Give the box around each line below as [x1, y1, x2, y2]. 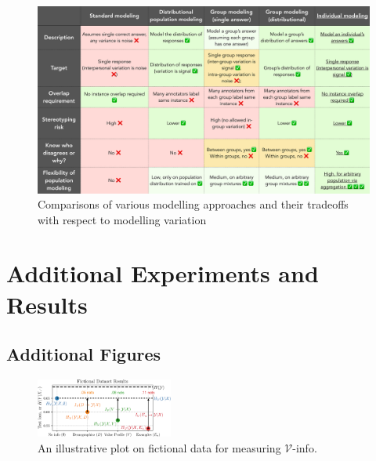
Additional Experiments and [6, 257, 319, 289]
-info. [292, 439, 317, 456]
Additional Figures [6, 342, 161, 366]
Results [6, 288, 88, 320]
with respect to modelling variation [38, 211, 207, 227]
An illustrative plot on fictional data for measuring [38, 439, 281, 456]
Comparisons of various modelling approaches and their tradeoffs [38, 196, 349, 212]
